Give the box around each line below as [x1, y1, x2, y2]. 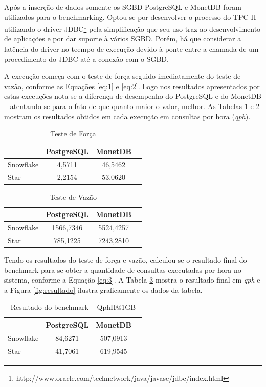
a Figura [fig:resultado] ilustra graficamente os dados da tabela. [4, 284, 203, 295]
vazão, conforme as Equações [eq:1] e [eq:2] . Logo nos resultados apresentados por [4, 80, 260, 91]
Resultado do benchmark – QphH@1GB [10, 302, 136, 312]
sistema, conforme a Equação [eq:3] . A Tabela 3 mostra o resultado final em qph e [4, 274, 260, 285]
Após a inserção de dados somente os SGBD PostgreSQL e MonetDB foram [4, 2, 241, 12]
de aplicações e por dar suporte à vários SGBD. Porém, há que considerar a [4, 33, 241, 44]
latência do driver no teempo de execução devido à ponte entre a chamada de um [4, 44, 259, 54]
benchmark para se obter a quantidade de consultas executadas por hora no [4, 264, 241, 275]
